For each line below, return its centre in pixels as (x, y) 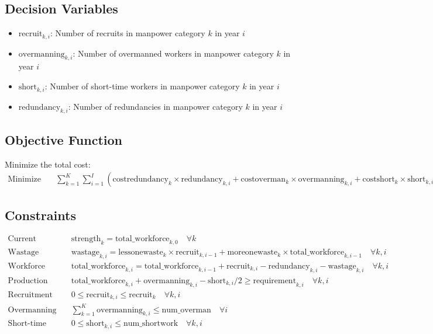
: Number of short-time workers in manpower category (142, 86)
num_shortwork (151, 324)
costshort (379, 180)
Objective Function (64, 139)
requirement (275, 281)
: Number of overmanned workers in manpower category (173, 53)
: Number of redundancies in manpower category (155, 106)
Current (22, 239)
